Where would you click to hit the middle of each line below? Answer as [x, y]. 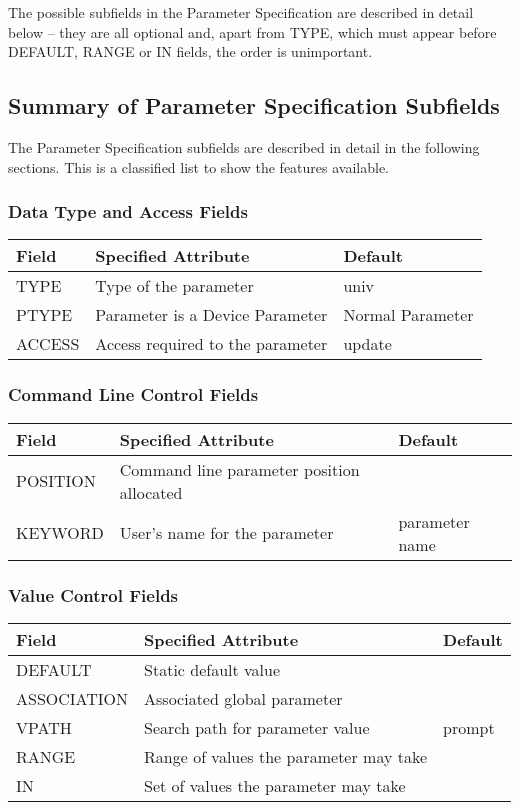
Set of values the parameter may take [275, 785]
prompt [469, 727]
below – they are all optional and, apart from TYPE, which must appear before [252, 31]
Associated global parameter [243, 698]
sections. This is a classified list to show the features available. [199, 166]
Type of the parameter [174, 286]
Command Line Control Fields [133, 394]
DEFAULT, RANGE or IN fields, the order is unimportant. [190, 51]
